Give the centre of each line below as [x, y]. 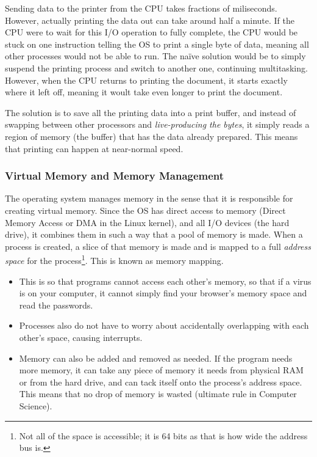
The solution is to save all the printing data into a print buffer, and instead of [151, 112]
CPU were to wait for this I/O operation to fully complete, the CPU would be [151, 32]
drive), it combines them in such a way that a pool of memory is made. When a [154, 234]
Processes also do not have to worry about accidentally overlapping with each [164, 325]
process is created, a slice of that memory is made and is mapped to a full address [158, 246]
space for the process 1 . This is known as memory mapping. [114, 259]
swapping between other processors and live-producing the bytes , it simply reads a [157, 124]
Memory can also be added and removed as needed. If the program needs [156, 358]
